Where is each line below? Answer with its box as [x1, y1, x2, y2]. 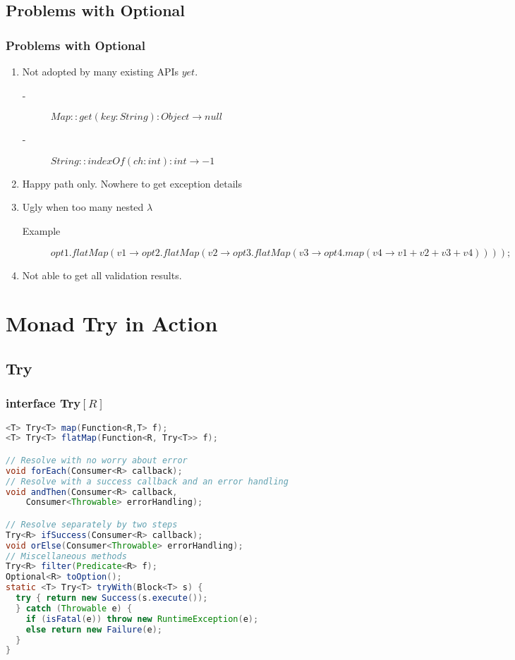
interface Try [6, 394, 81, 412]
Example [22, 223, 61, 238]
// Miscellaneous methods [6, 551, 127, 561]
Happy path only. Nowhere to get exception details [22, 176, 243, 190]
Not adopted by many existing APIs [22, 64, 179, 78]
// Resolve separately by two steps [6, 519, 178, 530]
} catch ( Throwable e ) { [16, 603, 133, 613]
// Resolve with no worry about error [6, 455, 188, 465]
